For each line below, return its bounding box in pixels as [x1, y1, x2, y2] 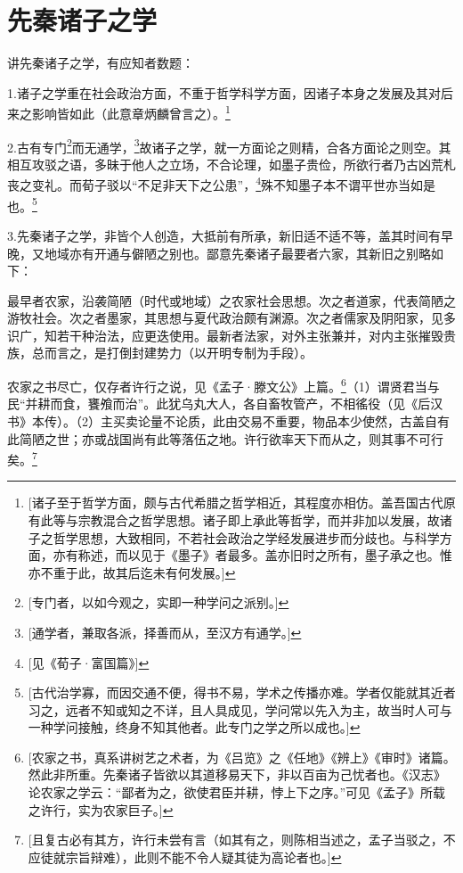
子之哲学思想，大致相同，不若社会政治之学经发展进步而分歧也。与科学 [28, 528, 440, 547]
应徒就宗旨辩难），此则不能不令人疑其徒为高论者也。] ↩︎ [28, 847, 342, 866]
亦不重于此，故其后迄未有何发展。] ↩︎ [28, 563, 236, 581]
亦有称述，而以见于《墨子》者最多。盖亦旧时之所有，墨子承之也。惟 [53, 546, 452, 564]
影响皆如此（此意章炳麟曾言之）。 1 [31, 102, 231, 122]
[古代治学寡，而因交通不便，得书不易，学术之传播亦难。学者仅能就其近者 [28, 683, 456, 702]
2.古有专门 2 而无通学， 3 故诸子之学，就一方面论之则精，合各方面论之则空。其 [7, 135, 451, 156]
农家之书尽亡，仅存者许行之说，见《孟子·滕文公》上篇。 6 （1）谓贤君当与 [7, 375, 440, 395]
